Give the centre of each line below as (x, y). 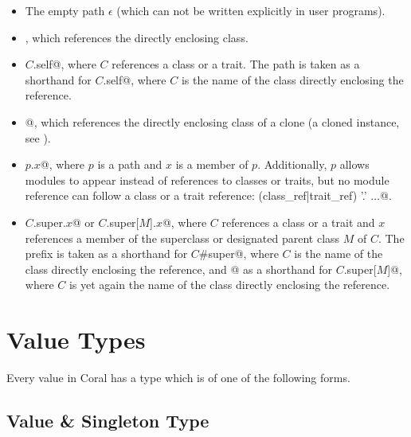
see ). (38, 137)
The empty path (65, 10)
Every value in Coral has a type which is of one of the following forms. (178, 378)
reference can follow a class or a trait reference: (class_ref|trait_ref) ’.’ (196, 195)
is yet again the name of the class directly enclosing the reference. (229, 285)
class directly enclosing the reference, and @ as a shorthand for (178, 269)
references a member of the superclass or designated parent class (182, 238)
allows (354, 164)
